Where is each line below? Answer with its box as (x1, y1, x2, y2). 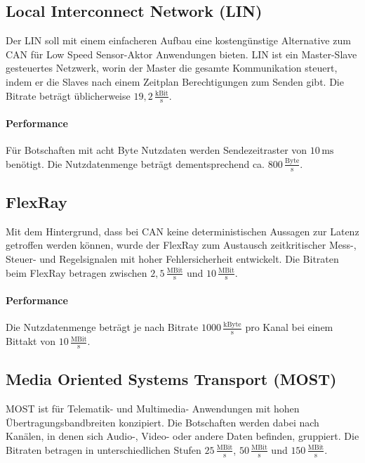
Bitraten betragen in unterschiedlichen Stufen (6, 442, 201, 457)
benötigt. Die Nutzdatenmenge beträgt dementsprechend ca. (6, 156, 265, 171)
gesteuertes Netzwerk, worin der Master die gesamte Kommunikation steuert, (6, 60, 338, 75)
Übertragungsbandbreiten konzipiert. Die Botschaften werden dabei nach (6, 415, 319, 429)
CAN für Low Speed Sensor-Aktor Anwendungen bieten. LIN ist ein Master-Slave (6, 46, 357, 61)
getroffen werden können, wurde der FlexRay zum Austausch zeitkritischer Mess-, (6, 237, 357, 252)
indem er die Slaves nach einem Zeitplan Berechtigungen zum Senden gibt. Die (6, 74, 344, 89)
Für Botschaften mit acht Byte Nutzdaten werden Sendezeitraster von (6, 143, 307, 157)
